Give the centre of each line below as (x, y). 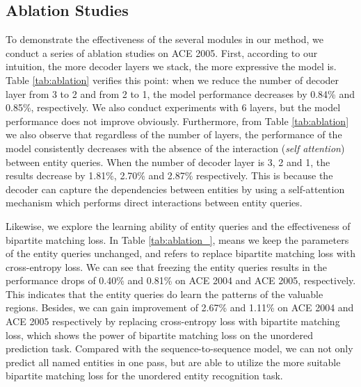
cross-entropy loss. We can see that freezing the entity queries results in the (166, 266)
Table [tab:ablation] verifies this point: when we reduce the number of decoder (173, 80)
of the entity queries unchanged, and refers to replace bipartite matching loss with (180, 253)
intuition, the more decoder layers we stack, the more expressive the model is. (171, 66)
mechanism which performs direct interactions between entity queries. (154, 203)
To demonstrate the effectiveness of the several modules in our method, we (165, 39)
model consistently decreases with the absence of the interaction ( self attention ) (175, 148)
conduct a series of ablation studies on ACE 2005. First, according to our (162, 52)
